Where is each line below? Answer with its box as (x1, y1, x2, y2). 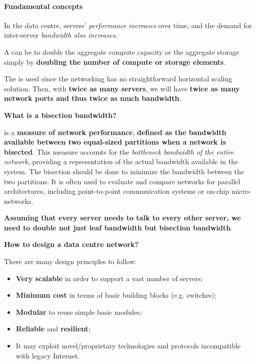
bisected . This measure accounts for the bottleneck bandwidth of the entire (4, 146, 234, 157)
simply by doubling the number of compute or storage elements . (4, 56, 226, 67)
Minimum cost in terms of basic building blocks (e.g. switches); (16, 290, 217, 300)
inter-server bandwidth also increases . (4, 30, 118, 40)
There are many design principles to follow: (4, 256, 137, 267)
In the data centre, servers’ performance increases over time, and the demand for (4, 20, 252, 30)
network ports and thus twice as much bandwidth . (4, 93, 181, 103)
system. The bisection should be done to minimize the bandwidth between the (4, 166, 244, 176)
